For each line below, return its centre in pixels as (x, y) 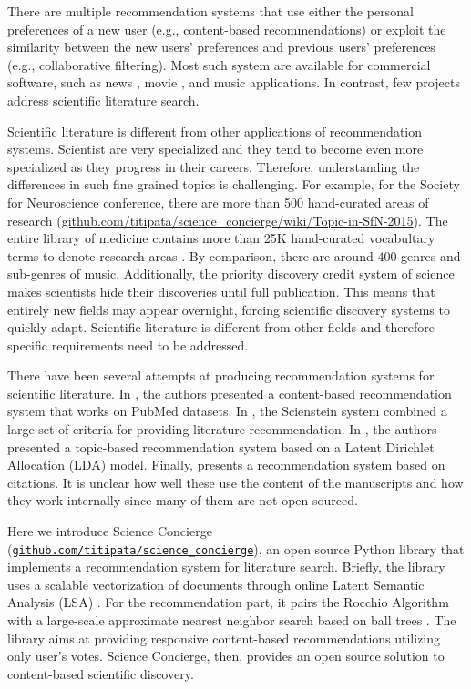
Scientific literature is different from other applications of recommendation (215, 131)
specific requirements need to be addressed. (128, 344)
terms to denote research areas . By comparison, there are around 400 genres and (234, 255)
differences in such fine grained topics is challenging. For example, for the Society (234, 184)
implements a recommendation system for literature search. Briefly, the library (226, 567)
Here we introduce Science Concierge (110, 531)
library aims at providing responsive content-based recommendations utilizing (224, 638)
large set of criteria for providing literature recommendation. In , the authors (222, 429)
